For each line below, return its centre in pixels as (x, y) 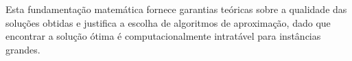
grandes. (23, 49)
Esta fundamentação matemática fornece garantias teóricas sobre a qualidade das (176, 9)
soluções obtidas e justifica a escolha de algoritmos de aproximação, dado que (168, 22)
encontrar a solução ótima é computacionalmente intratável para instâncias (163, 36)
